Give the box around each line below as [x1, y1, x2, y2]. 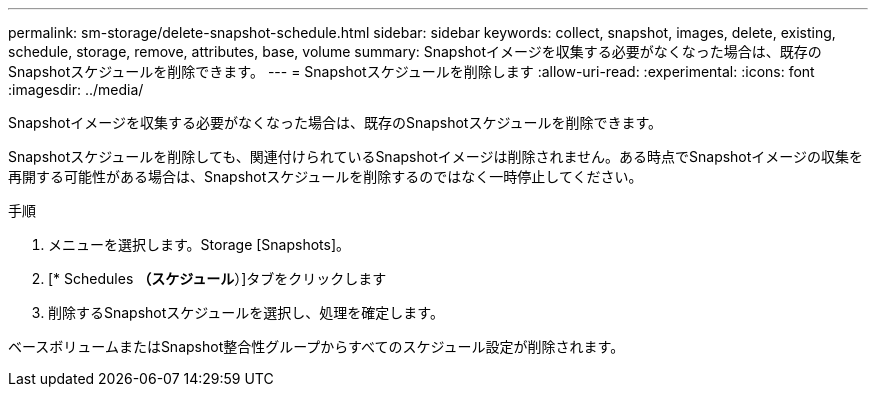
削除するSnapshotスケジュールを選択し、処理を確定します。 [48, 304, 444, 321]
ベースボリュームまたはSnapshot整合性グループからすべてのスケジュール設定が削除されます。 [8, 338, 625, 355]
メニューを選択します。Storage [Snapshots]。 [48, 236, 351, 253]
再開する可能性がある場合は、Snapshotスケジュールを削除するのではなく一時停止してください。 [8, 168, 643, 185]
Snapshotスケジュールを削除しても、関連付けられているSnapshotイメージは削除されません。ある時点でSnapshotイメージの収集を [8, 148, 864, 165]
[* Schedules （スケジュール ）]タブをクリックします [48, 270, 387, 287]
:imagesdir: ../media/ [8, 81, 144, 98]
